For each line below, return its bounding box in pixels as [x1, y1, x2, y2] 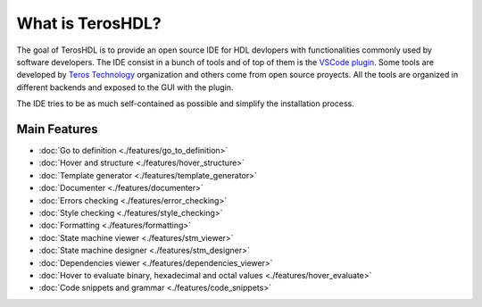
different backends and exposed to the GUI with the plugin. [16, 81, 234, 93]
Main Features [16, 121, 98, 137]
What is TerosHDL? [16, 13, 162, 33]
